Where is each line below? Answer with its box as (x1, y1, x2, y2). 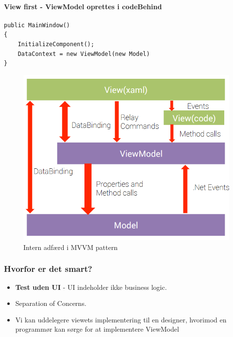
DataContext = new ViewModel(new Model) (17, 50, 150, 57)
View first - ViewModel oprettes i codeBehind (4, 1, 162, 11)
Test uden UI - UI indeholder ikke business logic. (15, 282, 167, 292)
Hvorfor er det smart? (4, 263, 92, 275)
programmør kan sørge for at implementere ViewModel (15, 324, 179, 334)
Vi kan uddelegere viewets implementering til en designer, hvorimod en (15, 314, 227, 324)
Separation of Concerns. (15, 298, 86, 308)
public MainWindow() (4, 21, 70, 29)
